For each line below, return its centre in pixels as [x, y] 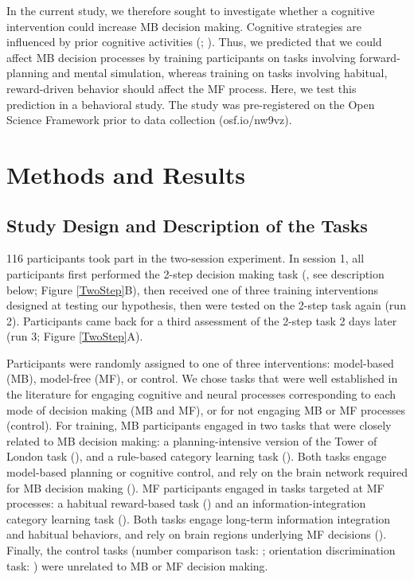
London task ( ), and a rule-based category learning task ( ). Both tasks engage [197, 456]
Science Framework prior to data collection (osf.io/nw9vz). [149, 120]
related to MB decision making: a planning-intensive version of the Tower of [192, 440]
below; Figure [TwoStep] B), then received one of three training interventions [192, 289]
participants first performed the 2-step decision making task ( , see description [195, 273]
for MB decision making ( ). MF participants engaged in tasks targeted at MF [195, 487]
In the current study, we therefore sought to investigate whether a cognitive [191, 10]
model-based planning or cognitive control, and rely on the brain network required [207, 472]
